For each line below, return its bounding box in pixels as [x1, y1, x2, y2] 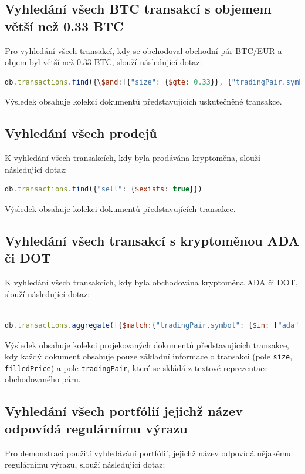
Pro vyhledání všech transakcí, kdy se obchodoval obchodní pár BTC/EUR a [5, 44, 282, 56]
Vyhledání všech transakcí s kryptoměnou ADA [5, 231, 300, 249]
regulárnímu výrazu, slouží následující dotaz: [5, 458, 165, 470]
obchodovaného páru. [5, 373, 81, 385]
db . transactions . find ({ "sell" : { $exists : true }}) [5, 185, 202, 194]
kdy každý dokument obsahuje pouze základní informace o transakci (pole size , [5, 350, 293, 362]
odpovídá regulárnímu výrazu [5, 419, 188, 437]
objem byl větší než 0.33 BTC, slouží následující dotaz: [5, 56, 202, 68]
